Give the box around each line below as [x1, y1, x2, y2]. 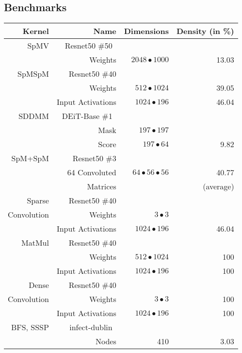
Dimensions [124, 25, 169, 37]
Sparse [27, 195, 49, 206]
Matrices [87, 181, 116, 192]
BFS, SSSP [11, 321, 49, 333]
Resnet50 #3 [72, 152, 116, 164]
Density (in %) [176, 25, 234, 37]
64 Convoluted [67, 167, 116, 178]
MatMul [21, 237, 49, 249]
